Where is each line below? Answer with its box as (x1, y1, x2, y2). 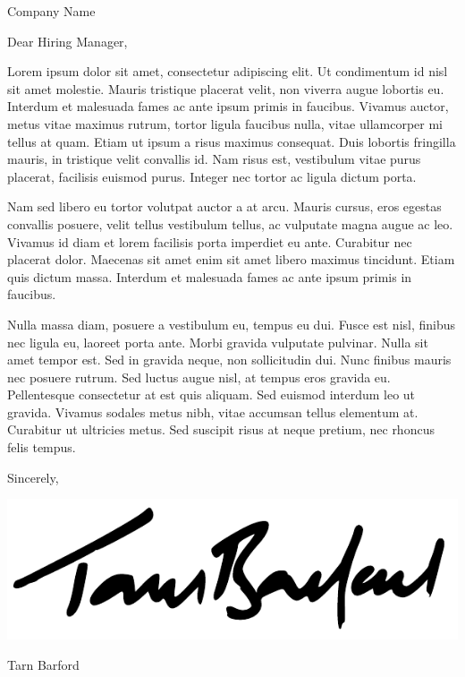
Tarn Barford (7, 656, 80, 674)
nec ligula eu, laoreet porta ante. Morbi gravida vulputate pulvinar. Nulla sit (7, 332, 428, 351)
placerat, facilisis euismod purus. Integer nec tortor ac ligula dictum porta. (7, 167, 417, 185)
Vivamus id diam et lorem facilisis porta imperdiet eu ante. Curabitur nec (7, 232, 412, 251)
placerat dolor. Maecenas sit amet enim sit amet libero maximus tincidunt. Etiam (7, 250, 455, 269)
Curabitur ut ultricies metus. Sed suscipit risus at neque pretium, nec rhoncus (7, 420, 435, 439)
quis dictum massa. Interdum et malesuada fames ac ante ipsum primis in (7, 267, 412, 286)
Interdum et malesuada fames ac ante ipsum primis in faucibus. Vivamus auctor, (7, 97, 449, 116)
